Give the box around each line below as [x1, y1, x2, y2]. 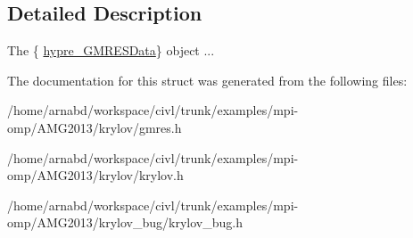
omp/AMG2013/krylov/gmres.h [7, 118, 182, 136]
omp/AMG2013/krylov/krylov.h [7, 166, 184, 185]
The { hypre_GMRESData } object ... [7, 41, 215, 60]
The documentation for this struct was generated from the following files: [7, 70, 408, 89]
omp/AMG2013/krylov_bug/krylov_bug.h [7, 213, 243, 232]
